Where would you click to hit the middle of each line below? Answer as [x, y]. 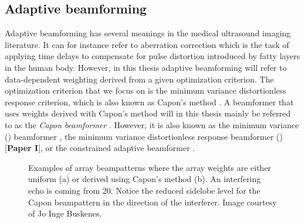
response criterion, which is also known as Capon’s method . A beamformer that [149, 102]
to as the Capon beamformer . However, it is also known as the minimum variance [152, 124]
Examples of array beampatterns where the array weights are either [150, 167]
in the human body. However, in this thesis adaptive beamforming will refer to [146, 67]
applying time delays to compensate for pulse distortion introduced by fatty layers [152, 56]
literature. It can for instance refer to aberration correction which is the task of [147, 44]
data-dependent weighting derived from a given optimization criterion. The [139, 79]
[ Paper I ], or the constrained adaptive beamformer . [100, 148]
